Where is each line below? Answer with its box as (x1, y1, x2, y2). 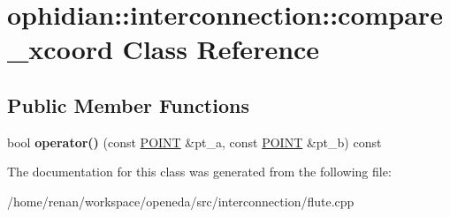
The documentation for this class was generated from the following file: (7, 162, 392, 181)
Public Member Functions (7, 91, 249, 118)
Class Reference (122, 31, 320, 67)
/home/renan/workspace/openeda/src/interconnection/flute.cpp (7, 191, 355, 210)
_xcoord (7, 31, 113, 67)
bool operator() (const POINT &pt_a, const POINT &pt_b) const (7, 132, 382, 151)
